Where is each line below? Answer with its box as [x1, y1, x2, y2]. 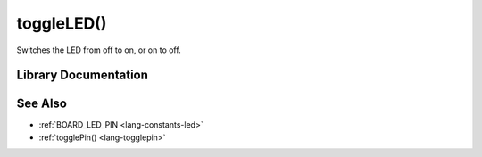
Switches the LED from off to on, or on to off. [16, 45, 182, 55]
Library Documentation [16, 68, 149, 83]
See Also [16, 96, 67, 112]
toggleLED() [16, 13, 107, 33]
